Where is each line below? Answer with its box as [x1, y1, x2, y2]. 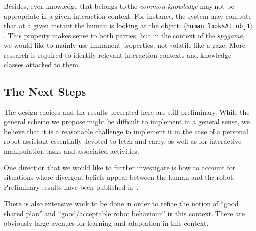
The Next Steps [4, 83, 86, 99]
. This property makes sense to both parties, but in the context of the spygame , [4, 30, 245, 40]
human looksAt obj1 [186, 23, 250, 30]
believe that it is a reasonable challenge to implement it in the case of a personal [4, 126, 248, 136]
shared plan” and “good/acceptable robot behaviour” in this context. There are [4, 208, 245, 218]
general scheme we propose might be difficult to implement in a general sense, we [4, 116, 250, 127]
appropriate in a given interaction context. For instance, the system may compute [4, 10, 252, 21]
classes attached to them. [4, 59, 80, 69]
